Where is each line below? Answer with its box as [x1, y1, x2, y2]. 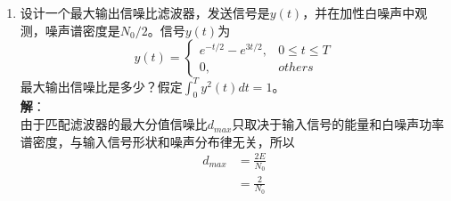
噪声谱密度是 [45, 20, 120, 39]
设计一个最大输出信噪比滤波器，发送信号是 [20, 4, 270, 21]
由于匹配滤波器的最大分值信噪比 [20, 115, 208, 133]
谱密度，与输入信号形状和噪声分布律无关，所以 [20, 132, 295, 150]
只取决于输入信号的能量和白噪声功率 [232, 115, 445, 133]
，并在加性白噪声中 [302, 4, 415, 21]
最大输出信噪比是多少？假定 [20, 76, 183, 95]
